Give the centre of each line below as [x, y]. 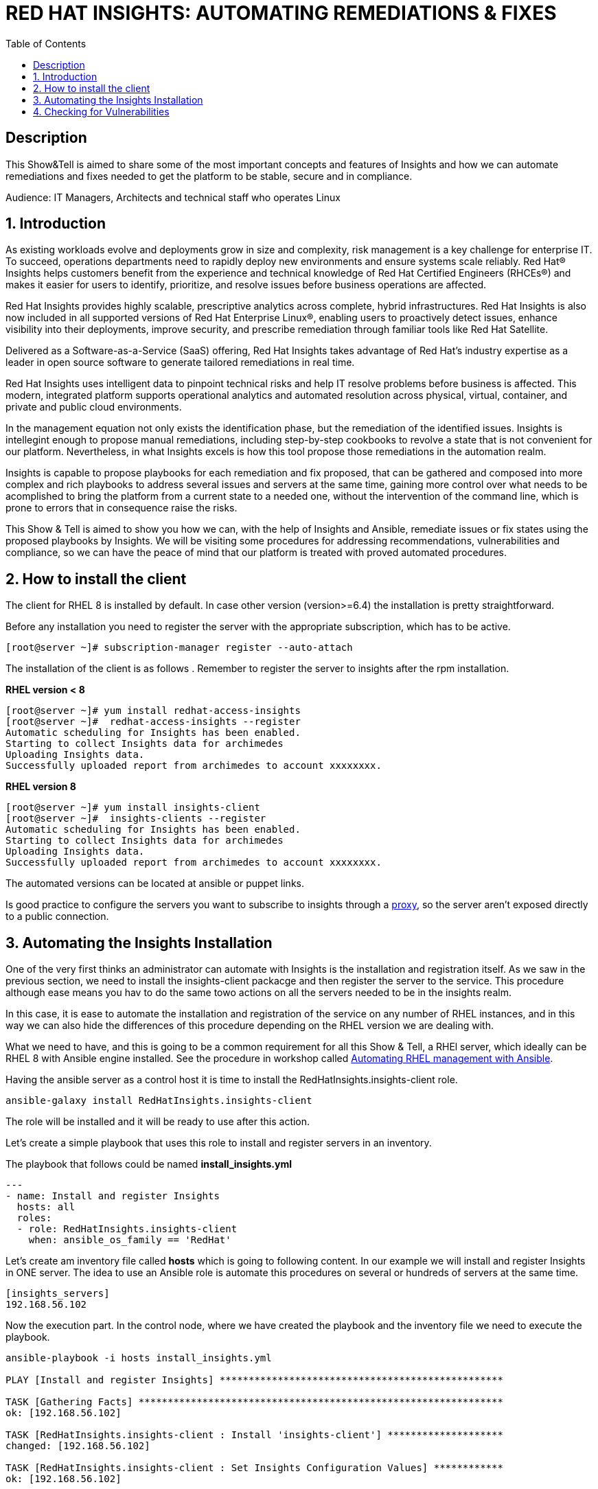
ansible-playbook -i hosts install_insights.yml [139, 1358]
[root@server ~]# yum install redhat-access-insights [153, 711]
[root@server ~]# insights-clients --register [136, 819]
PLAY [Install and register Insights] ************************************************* [254, 1380]
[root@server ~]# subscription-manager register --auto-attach [179, 648]
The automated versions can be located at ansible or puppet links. [155, 884]
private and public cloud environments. [94, 407]
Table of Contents [46, 43]
